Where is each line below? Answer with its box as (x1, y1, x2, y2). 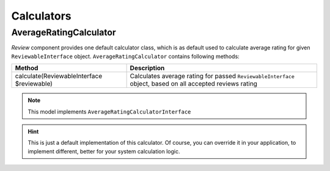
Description (130, 64, 165, 73)
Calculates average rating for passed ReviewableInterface (130, 72, 295, 81)
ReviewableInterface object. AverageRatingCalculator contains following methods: (11, 53, 240, 60)
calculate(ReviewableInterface (15, 72, 103, 81)
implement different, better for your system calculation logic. (28, 147, 180, 155)
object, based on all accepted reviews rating (130, 79, 258, 88)
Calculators (11, 9, 71, 23)
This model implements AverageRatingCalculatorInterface (28, 107, 191, 115)
